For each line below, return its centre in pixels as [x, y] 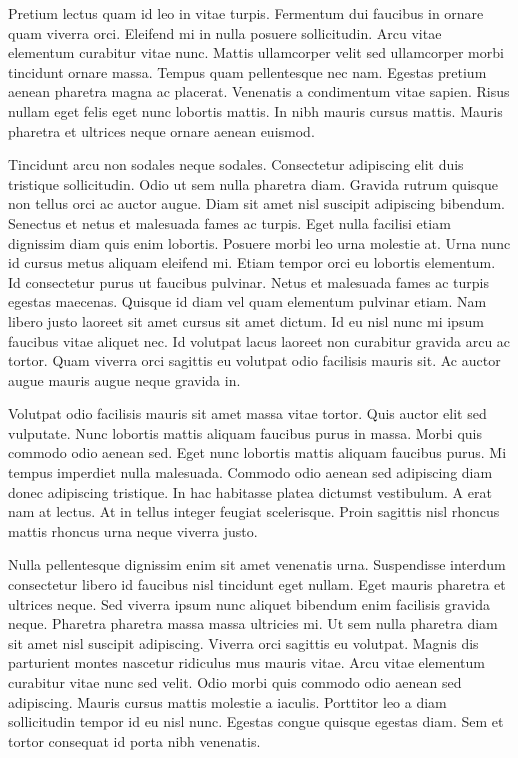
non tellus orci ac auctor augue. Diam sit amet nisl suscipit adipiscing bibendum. [256, 203]
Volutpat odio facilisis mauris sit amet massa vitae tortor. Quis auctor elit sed [247, 413]
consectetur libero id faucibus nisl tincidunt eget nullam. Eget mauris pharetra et [257, 584]
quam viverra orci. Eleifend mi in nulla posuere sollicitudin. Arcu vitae [225, 32]
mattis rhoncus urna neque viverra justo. [133, 530]
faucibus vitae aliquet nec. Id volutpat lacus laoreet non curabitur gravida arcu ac [259, 340]
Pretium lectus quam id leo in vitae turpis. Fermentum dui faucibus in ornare [246, 13]
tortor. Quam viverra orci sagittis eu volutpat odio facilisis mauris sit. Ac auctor [254, 360]
